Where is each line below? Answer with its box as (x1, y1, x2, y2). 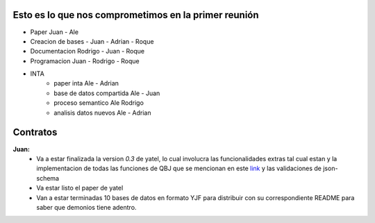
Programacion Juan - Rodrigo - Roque (30, 56, 140, 65)
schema (36, 174, 59, 182)
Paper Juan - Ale (30, 28, 79, 36)
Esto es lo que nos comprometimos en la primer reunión (12, 9, 260, 21)
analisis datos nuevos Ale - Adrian (53, 108, 151, 117)
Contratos (12, 126, 58, 138)
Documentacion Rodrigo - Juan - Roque (30, 47, 145, 56)
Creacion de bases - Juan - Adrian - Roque (30, 37, 154, 45)
